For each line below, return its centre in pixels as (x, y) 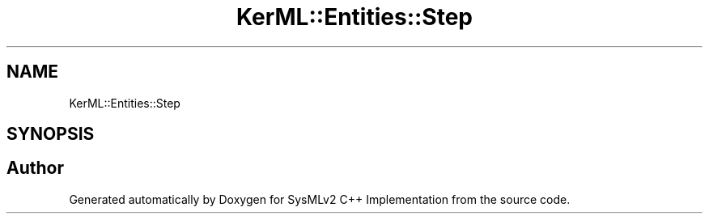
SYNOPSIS (51, 134)
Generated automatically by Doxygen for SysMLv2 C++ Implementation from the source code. (320, 199)
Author (35, 168)
